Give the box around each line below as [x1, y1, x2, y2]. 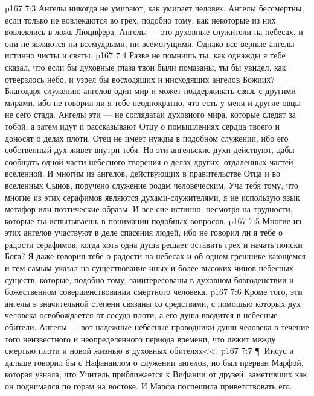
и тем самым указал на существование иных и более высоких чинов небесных [5, 262, 293, 274]
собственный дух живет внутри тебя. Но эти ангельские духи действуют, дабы [5, 143, 295, 156]
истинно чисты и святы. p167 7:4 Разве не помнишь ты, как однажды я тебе [5, 49, 286, 61]
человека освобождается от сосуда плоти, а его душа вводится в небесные [5, 309, 278, 321]
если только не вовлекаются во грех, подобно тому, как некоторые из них [5, 13, 276, 26]
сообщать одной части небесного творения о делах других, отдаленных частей [5, 155, 293, 168]
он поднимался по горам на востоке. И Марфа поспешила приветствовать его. [5, 380, 292, 392]
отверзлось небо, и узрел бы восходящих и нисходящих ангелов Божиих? [5, 72, 275, 85]
